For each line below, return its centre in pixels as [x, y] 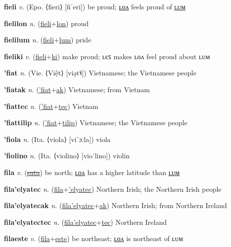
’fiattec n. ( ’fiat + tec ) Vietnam [51, 106]
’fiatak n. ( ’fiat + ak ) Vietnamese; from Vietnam [77, 89]
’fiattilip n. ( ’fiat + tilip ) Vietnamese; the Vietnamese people [96, 123]
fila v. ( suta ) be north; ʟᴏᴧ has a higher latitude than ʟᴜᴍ [92, 172]
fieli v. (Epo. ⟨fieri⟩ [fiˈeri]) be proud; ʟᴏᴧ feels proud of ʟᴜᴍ [95, 6]
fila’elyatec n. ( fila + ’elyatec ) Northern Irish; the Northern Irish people [113, 189]
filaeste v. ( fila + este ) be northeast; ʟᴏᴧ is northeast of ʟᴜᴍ [93, 238]
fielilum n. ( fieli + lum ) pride [48, 40]
